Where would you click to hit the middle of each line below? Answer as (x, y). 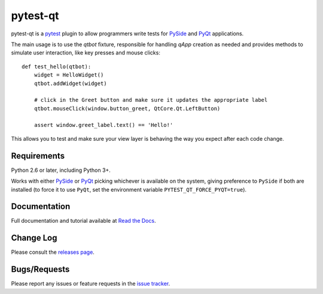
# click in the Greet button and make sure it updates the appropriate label (151, 100)
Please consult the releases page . (53, 252)
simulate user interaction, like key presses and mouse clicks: (86, 53)
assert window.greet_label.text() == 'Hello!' (103, 125)
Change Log (34, 238)
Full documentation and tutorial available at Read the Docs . (83, 221)
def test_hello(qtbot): (57, 66)
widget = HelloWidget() (69, 75)
